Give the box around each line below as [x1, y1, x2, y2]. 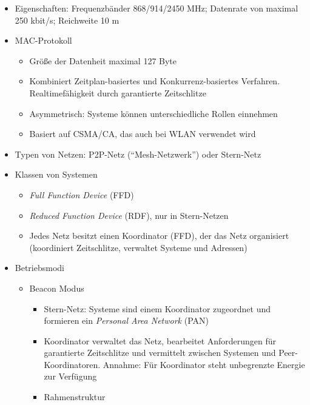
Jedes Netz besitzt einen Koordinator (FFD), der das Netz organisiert [29, 229, 289, 242]
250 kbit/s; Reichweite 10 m [15, 13, 120, 26]
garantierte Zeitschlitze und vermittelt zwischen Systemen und [44, 346, 276, 359]
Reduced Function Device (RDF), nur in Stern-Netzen [29, 209, 229, 221]
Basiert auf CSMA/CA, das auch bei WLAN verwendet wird [29, 127, 256, 140]
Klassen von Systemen [15, 168, 98, 181]
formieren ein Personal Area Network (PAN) [44, 314, 209, 327]
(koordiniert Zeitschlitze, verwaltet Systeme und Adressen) [29, 241, 248, 253]
